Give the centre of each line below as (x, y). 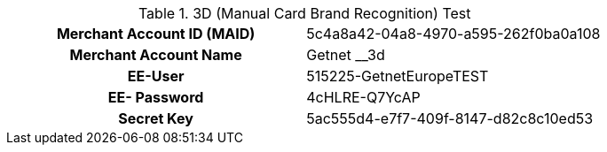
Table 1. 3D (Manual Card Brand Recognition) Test (304, 13)
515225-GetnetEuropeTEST (398, 76)
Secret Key (156, 118)
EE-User (156, 76)
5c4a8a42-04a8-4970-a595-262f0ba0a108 (453, 34)
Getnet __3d (346, 55)
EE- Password (156, 97)
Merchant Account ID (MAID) (156, 34)
